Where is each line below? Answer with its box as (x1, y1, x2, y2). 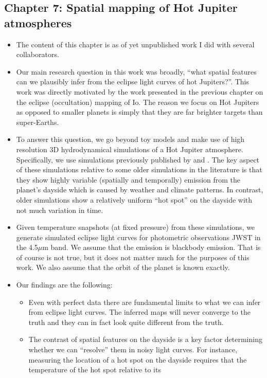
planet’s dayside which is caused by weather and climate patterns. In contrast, (16, 184, 263, 195)
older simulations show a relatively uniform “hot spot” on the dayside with (16, 194, 253, 205)
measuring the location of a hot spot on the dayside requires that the (28, 354, 247, 365)
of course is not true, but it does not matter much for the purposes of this (16, 251, 250, 262)
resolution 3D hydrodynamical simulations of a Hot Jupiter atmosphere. (16, 143, 243, 154)
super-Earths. (16, 116, 59, 127)
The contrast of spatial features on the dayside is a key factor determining (28, 334, 262, 345)
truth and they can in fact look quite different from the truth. (28, 316, 224, 327)
